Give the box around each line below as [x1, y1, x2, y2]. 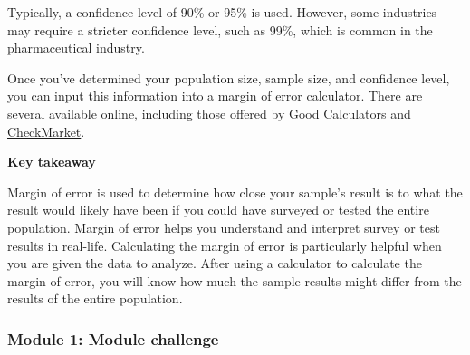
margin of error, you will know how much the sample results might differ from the [7, 271, 462, 290]
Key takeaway [7, 152, 96, 171]
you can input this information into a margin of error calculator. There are [7, 86, 423, 105]
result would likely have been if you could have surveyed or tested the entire [7, 200, 429, 219]
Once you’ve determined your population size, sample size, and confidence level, [7, 68, 450, 87]
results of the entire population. [7, 289, 183, 308]
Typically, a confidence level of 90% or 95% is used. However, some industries [7, 3, 437, 21]
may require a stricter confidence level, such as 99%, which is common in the [7, 20, 433, 39]
